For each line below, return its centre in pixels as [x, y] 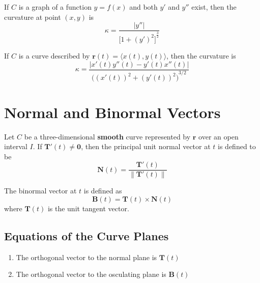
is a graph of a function [55, 7]
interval [16, 146]
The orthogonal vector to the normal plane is [86, 257]
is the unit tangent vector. [88, 208]
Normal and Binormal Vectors [112, 112]
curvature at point [33, 17]
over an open [219, 136]
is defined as [103, 191]
